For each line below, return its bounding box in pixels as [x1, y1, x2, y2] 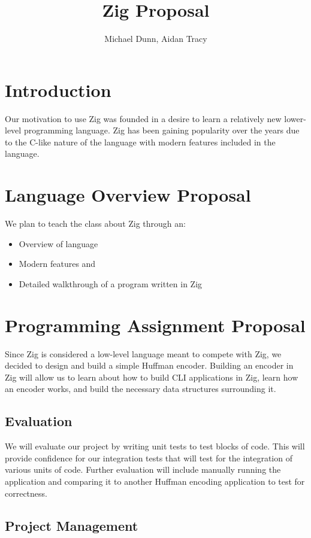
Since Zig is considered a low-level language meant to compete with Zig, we [5, 347, 282, 360]
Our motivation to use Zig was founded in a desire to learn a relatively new [5, 112, 282, 124]
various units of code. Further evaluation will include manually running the [5, 463, 281, 476]
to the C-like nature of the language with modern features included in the [5, 135, 276, 148]
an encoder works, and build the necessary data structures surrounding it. [5, 382, 276, 395]
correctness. [5, 487, 47, 499]
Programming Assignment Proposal [5, 312, 306, 337]
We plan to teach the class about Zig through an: [5, 217, 186, 230]
